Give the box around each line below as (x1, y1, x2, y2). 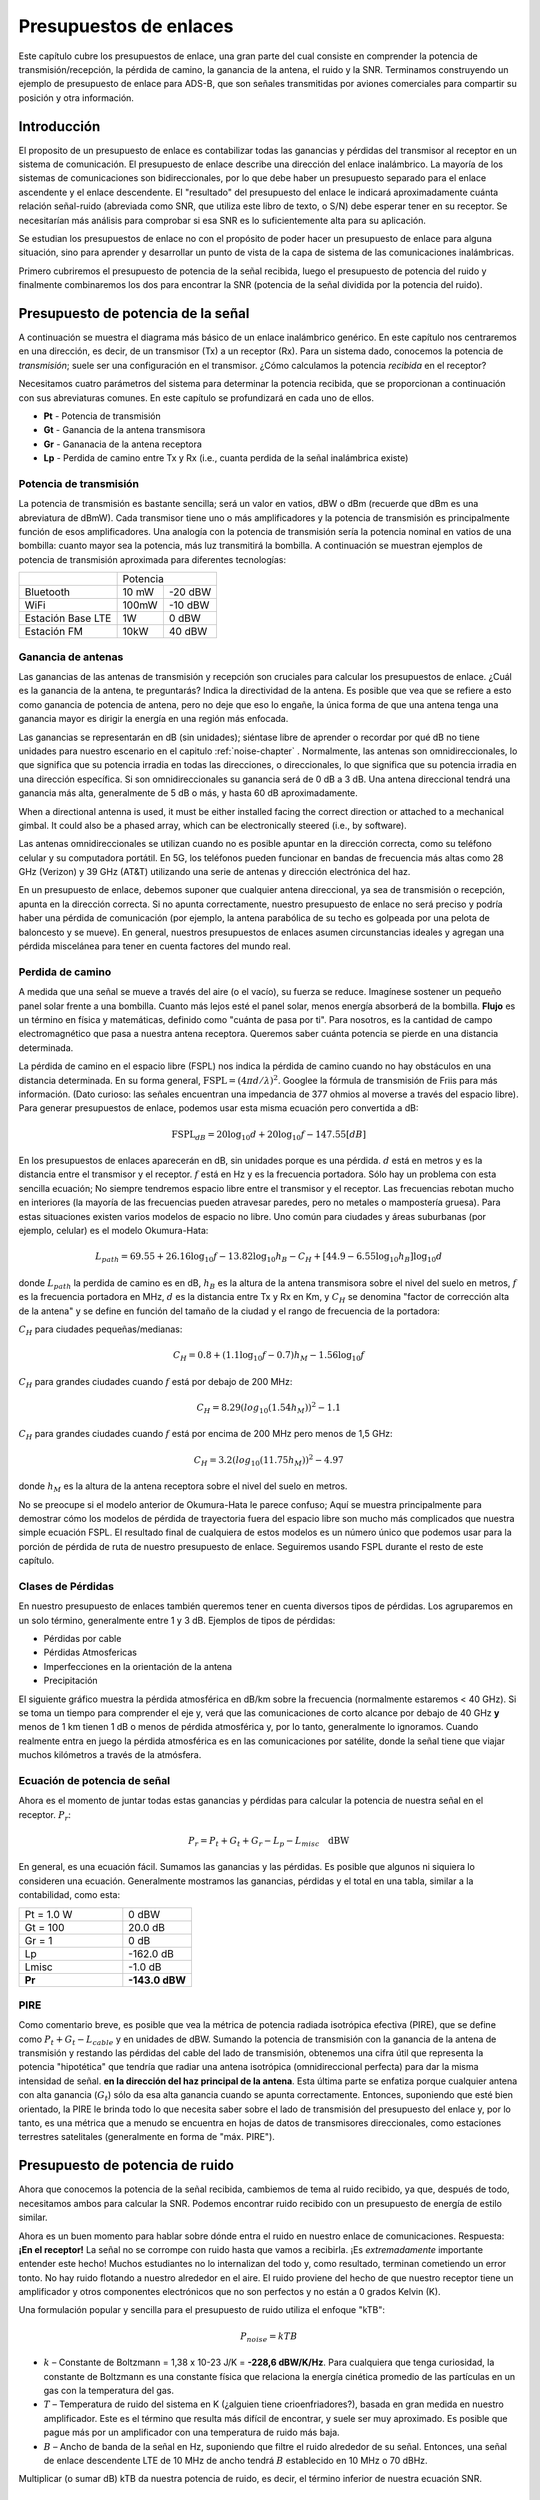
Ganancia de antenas (18, 650, 124, 664)
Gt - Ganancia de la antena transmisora (43, 424, 206, 436)
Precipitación (43, 1675, 99, 1687)
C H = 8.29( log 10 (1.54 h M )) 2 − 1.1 (196, 1400, 342, 1415)
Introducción (18, 118, 101, 135)
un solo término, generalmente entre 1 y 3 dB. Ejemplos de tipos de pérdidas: (18, 1614, 336, 1626)
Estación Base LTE (24, 611, 112, 625)
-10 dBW (168, 598, 210, 612)
